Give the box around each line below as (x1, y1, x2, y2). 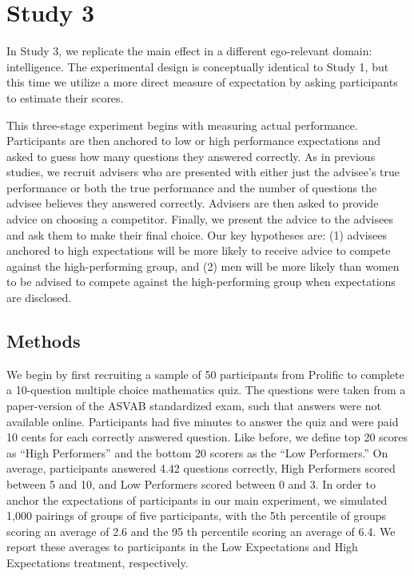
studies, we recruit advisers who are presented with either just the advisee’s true (6, 163, 400, 180)
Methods (6, 328, 81, 353)
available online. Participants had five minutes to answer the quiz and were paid (6, 413, 399, 429)
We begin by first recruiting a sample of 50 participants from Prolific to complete (6, 365, 404, 382)
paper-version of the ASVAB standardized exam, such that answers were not (6, 397, 381, 414)
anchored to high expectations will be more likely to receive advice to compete (6, 242, 391, 259)
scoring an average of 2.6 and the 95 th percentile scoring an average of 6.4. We (6, 522, 396, 539)
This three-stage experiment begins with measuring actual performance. (6, 116, 358, 133)
